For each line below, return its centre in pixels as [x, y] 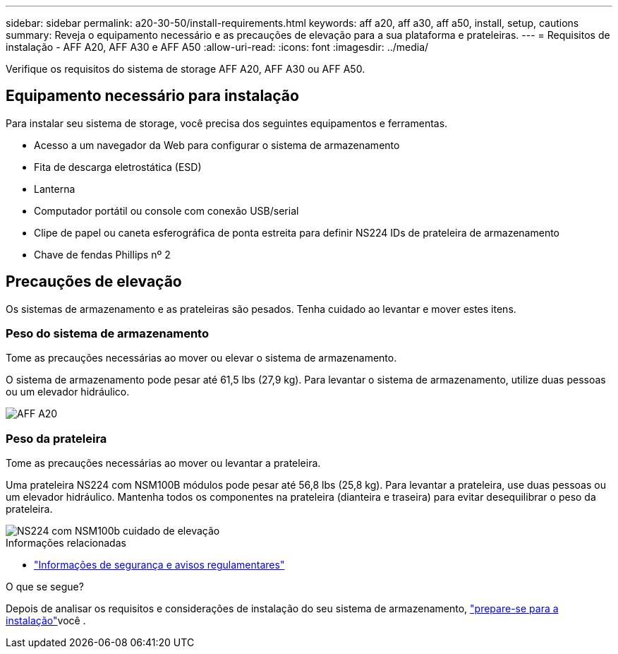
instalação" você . [46, 621]
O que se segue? [45, 587]
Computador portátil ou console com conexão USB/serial [166, 210]
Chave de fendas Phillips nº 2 [102, 254]
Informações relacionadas [66, 543]
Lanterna [55, 189]
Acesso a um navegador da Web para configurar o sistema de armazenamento [217, 145]
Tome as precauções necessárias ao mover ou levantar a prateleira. [163, 463]
